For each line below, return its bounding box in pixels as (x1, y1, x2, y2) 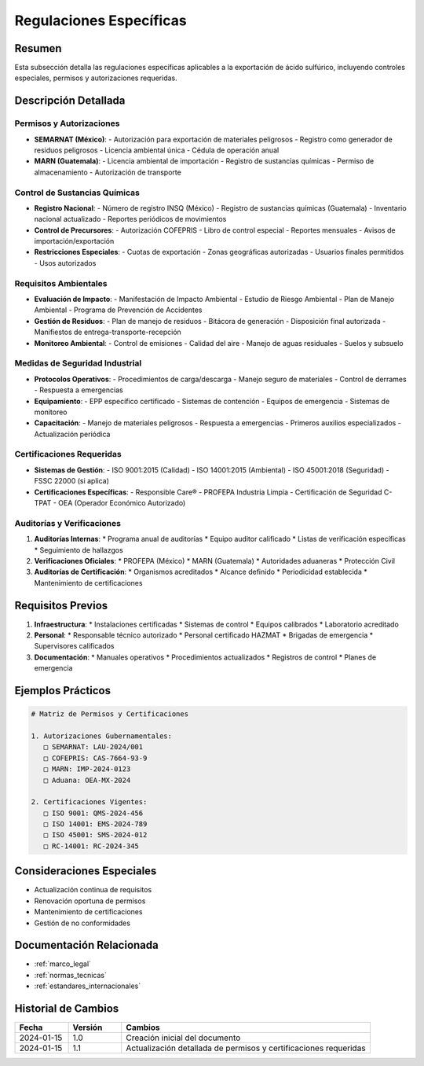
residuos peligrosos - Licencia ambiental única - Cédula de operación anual (34, 145, 280, 155)
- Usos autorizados (34, 258, 97, 267)
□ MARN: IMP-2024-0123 (43, 765, 131, 774)
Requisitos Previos (14, 598, 108, 612)
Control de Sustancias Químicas (14, 187, 141, 198)
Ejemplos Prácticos (14, 684, 111, 697)
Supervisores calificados (34, 641, 115, 651)
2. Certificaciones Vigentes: (31, 798, 148, 807)
